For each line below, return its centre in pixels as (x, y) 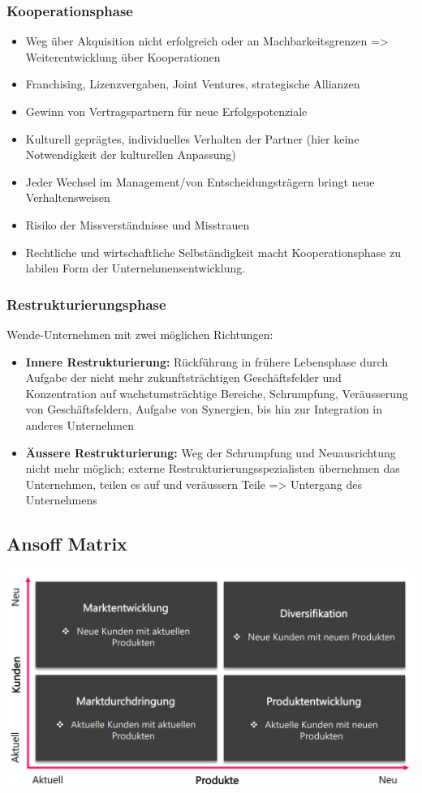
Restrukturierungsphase (86, 304)
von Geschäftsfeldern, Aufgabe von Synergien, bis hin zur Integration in (204, 409)
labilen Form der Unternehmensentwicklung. (136, 268)
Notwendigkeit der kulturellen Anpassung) (131, 154)
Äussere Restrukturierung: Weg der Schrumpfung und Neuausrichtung (211, 452)
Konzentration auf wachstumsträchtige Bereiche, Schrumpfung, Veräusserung (217, 393)
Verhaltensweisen (68, 197)
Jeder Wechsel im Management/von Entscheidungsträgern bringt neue (200, 181)
